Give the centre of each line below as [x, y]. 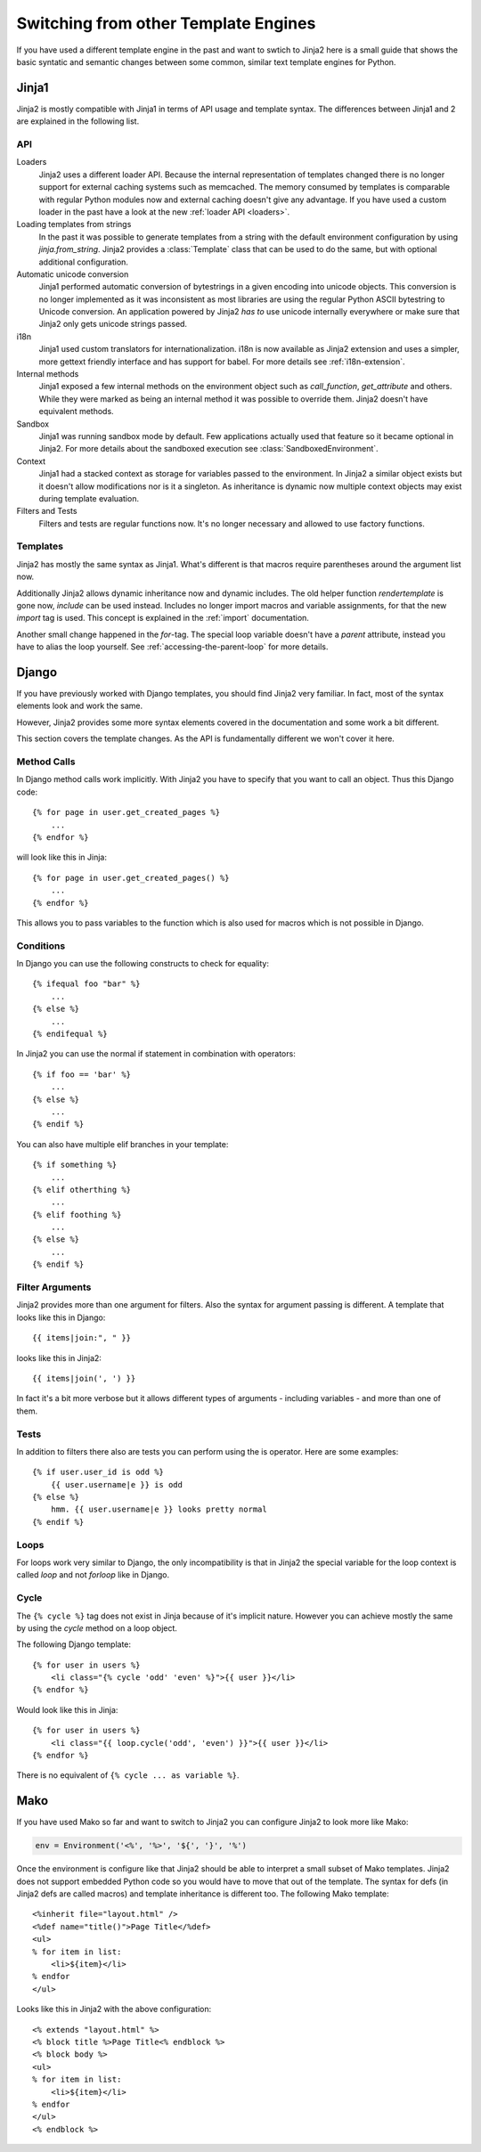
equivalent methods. [77, 412]
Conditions [41, 946]
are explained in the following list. [78, 121]
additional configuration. [84, 262]
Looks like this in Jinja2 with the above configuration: [114, 2009]
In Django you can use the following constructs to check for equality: [143, 964]
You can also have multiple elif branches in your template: [122, 1144]
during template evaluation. [89, 498]
